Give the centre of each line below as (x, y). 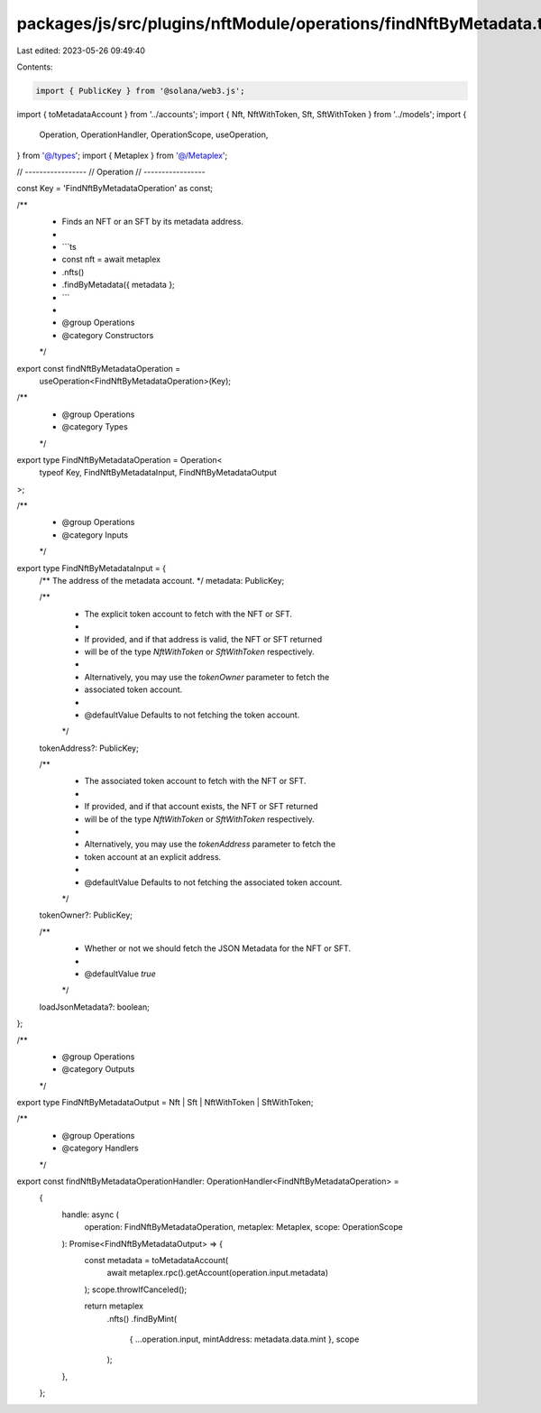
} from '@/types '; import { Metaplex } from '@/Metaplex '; (122, 155)
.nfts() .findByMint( (142, 1318)
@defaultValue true (120, 974)
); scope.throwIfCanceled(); (136, 1289)
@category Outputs (98, 1069)
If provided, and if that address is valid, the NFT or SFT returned (203, 639)
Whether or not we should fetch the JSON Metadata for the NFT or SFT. (218, 948)
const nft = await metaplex (111, 259)
